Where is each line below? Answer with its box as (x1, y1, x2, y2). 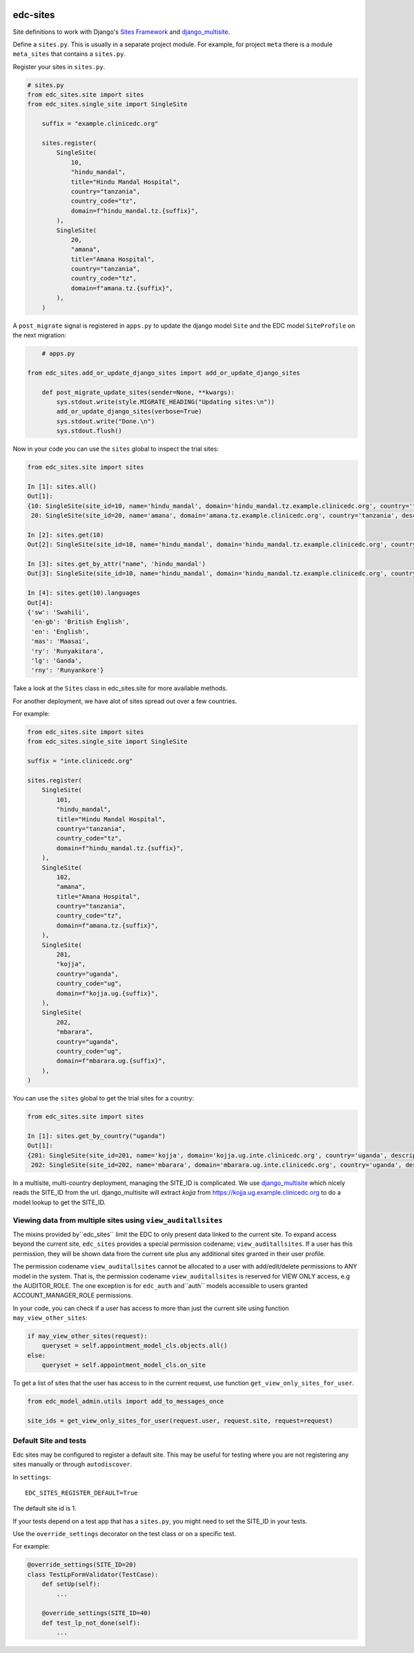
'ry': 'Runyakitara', (31, 647, 104, 655)
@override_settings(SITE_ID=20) (27, 1561, 137, 1569)
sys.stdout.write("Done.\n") (56, 417, 155, 425)
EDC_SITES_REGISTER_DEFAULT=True (25, 1488, 138, 1497)
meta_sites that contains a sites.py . (12, 50, 126, 58)
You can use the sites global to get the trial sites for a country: (12, 1094, 195, 1103)
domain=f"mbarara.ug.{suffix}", (56, 1057, 166, 1065)
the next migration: (12, 331, 67, 339)
